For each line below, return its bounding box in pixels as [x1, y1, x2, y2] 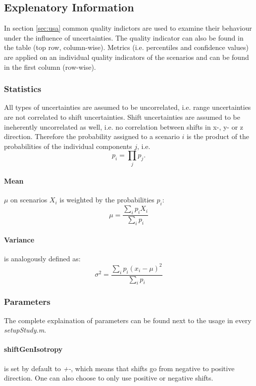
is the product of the [186, 131, 250, 142]
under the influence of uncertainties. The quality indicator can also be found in [4, 32, 244, 43]
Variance [4, 234, 35, 244]
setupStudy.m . [4, 325, 47, 335]
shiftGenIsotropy [4, 344, 63, 354]
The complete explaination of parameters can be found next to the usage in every [4, 315, 252, 325]
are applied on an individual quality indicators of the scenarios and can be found [4, 51, 249, 62]
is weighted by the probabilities [59, 194, 154, 205]
